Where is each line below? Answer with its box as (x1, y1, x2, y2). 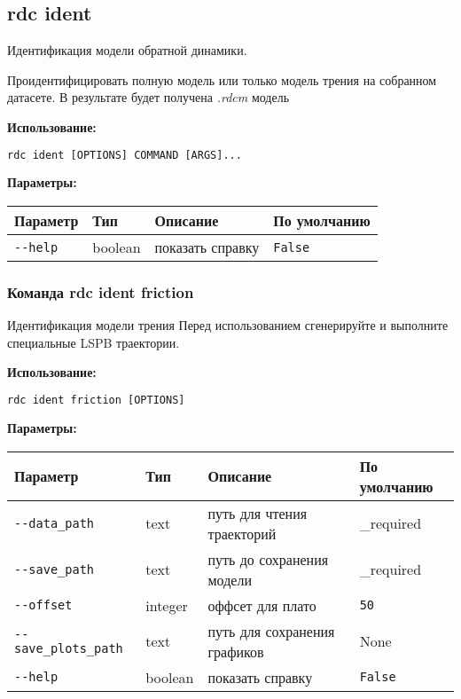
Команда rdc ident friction (7, 280, 194, 302)
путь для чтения (207, 502, 308, 523)
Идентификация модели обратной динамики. (7, 41, 247, 59)
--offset (14, 598, 73, 613)
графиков (207, 640, 264, 662)
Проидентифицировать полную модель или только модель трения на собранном (7, 70, 437, 89)
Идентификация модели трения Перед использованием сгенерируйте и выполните (7, 316, 449, 334)
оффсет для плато (207, 594, 316, 616)
